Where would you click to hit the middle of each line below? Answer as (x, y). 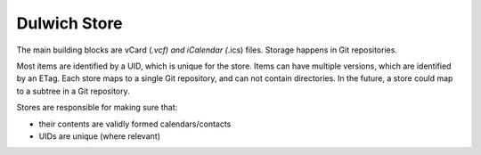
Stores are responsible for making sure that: (97, 108)
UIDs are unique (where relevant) (99, 136)
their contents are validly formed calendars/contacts (135, 124)
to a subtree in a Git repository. (73, 91)
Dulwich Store (70, 23)
